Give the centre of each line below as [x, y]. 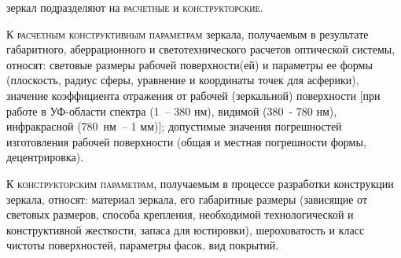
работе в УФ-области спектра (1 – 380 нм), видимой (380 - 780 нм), [172, 111]
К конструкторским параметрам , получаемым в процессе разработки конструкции [200, 183]
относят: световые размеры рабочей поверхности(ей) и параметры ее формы [189, 64]
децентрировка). [45, 157]
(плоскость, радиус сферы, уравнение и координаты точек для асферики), [183, 80]
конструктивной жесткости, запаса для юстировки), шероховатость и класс [186, 229]
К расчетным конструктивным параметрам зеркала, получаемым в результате [188, 33]
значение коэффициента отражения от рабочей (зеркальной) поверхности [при [193, 95]
